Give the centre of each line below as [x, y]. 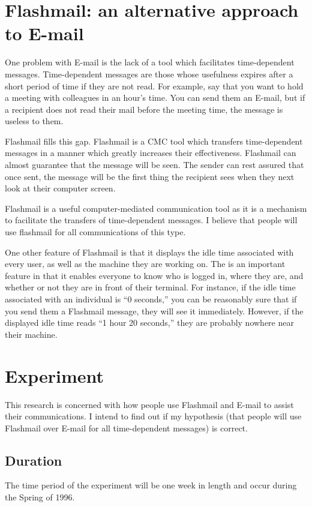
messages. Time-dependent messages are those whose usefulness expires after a [149, 73]
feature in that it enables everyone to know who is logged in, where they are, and [154, 275]
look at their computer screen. [60, 188]
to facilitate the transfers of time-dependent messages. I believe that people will [151, 220]
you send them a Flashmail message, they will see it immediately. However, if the [154, 310]
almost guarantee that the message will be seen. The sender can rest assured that [154, 165]
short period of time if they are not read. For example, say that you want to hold [154, 85]
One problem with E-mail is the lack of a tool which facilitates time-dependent [150, 62]
